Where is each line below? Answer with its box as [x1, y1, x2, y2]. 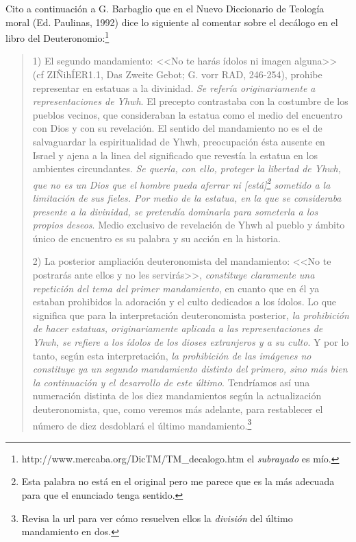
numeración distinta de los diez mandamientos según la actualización [32, 388, 322, 403]
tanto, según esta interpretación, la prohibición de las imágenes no [32, 348, 311, 362]
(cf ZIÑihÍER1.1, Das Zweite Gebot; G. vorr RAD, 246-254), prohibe [32, 67, 322, 82]
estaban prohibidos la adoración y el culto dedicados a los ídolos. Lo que [32, 294, 337, 309]
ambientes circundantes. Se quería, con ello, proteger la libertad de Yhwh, [32, 161, 342, 176]
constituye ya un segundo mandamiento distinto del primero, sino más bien [32, 362, 348, 376]
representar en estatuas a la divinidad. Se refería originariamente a [32, 80, 316, 95]
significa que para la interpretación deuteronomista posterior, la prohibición [32, 307, 349, 322]
